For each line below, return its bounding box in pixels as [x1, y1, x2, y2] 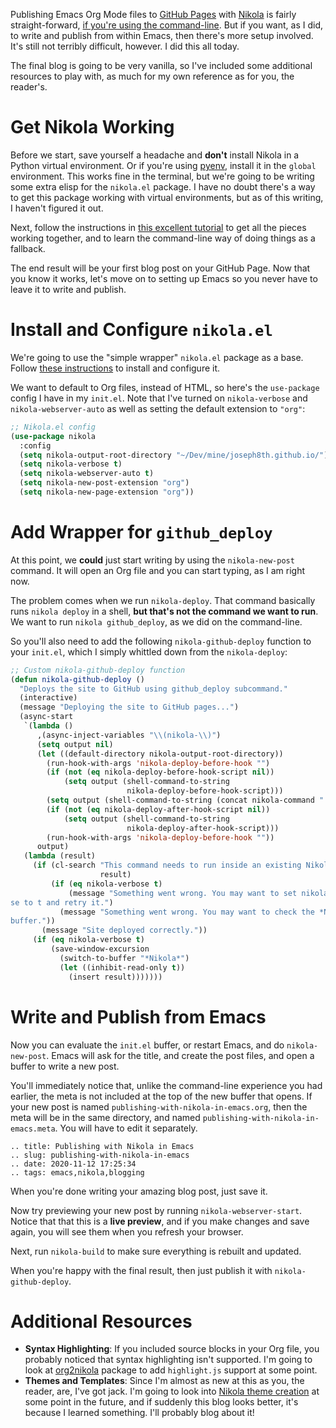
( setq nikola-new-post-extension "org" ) [19, 478, 190, 488]
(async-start [19, 712, 74, 722]
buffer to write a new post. [10, 1060, 120, 1072]
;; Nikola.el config [10, 422, 97, 432]
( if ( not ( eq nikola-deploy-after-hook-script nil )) [46, 804, 271, 814]
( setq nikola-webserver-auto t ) [19, 469, 155, 479]
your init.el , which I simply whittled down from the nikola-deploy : [10, 645, 288, 658]
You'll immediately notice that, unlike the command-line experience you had [10, 1079, 323, 1091]
